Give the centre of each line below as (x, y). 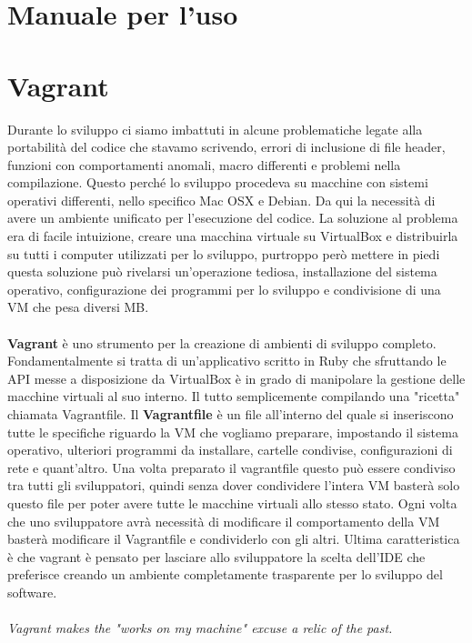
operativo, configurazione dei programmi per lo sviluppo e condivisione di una (224, 289)
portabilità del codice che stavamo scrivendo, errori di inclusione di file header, (226, 147)
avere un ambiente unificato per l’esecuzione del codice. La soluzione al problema (233, 218)
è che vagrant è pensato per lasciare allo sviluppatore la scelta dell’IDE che (216, 556)
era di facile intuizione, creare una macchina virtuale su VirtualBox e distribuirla (233, 236)
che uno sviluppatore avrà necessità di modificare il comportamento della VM (224, 521)
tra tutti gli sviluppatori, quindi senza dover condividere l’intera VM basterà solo (234, 485)
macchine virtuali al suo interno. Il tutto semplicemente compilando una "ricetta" (234, 396)
